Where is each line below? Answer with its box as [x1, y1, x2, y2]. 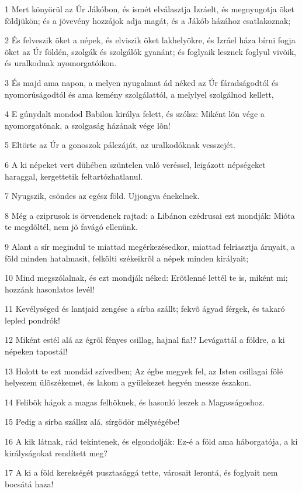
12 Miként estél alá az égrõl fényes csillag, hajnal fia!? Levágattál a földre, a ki [5, 333, 285, 346]
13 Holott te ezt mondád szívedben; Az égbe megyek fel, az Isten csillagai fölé [5, 364, 283, 377]
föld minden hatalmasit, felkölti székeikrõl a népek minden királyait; [5, 252, 249, 264]
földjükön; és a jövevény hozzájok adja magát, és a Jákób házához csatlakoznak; [5, 14, 291, 26]
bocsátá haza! [5, 477, 54, 490]
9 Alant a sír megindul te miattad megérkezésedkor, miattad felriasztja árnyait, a [5, 240, 296, 252]
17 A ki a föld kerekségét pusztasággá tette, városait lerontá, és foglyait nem [5, 466, 278, 479]
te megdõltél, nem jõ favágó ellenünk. [5, 221, 138, 233]
